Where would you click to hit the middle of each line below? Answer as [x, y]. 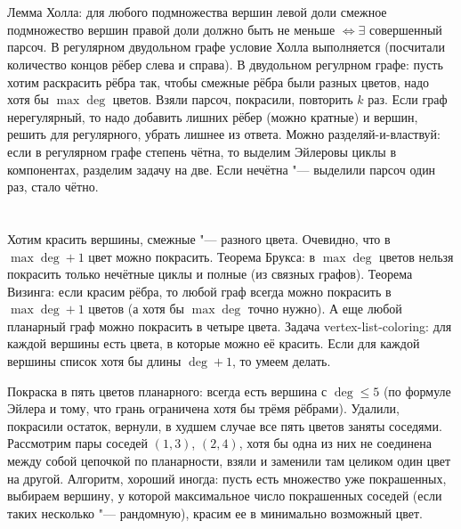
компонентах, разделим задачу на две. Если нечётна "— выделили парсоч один [222, 169]
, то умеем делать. [282, 361]
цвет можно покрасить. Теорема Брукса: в [202, 256]
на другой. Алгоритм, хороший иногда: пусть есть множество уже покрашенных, [227, 478]
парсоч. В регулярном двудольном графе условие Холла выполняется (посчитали [226, 47]
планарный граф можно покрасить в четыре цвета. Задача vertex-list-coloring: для [230, 326]
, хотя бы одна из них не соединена [335, 443]
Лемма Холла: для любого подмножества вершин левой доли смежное [197, 12]
